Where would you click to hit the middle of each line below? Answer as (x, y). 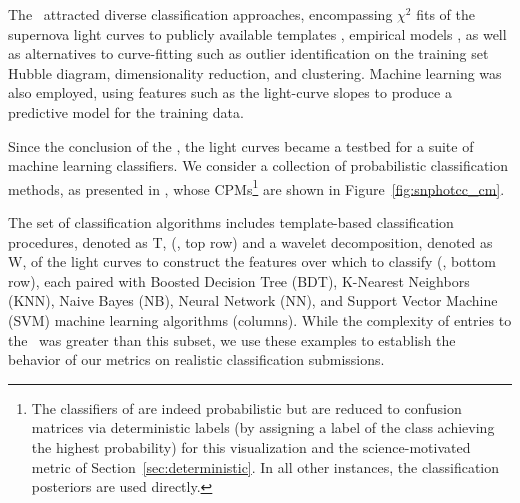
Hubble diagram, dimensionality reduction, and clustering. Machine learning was (255, 72)
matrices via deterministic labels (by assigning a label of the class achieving (263, 427)
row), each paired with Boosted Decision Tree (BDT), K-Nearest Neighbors (239, 280)
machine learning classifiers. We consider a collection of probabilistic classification (258, 165)
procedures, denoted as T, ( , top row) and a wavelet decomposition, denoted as (250, 241)
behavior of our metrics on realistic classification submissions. (196, 359)
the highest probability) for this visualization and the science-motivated (251, 446)
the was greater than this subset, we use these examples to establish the (232, 339)
